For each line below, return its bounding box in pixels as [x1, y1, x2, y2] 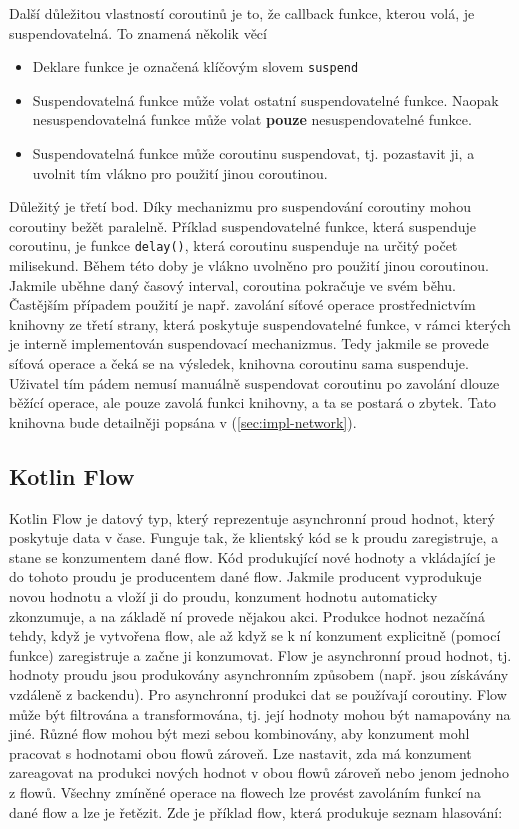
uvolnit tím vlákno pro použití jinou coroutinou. [32, 162, 328, 183]
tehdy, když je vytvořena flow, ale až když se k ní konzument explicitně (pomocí [9, 625, 501, 646]
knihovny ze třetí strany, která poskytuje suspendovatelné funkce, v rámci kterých [9, 313, 511, 334]
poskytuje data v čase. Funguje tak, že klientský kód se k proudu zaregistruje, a [9, 527, 499, 548]
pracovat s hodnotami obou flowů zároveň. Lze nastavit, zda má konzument [9, 742, 472, 763]
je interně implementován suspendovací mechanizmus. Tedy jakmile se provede [9, 333, 489, 354]
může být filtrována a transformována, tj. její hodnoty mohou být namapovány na [9, 703, 511, 724]
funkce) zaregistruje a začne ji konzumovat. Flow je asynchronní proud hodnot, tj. [9, 644, 512, 665]
